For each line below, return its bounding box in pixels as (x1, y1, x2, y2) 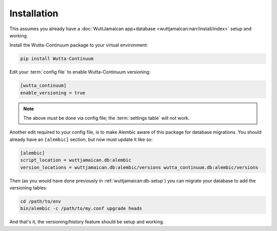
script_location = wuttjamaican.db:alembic (20, 157, 132, 163)
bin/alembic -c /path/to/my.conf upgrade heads (20, 205, 142, 212)
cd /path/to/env (20, 198, 62, 204)
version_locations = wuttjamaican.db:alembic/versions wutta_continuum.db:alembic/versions (20, 164, 259, 170)
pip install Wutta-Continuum (20, 56, 94, 61)
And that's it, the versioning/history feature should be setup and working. (9, 219, 164, 225)
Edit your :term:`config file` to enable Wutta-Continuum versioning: (9, 69, 151, 75)
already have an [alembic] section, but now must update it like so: (9, 136, 153, 142)
